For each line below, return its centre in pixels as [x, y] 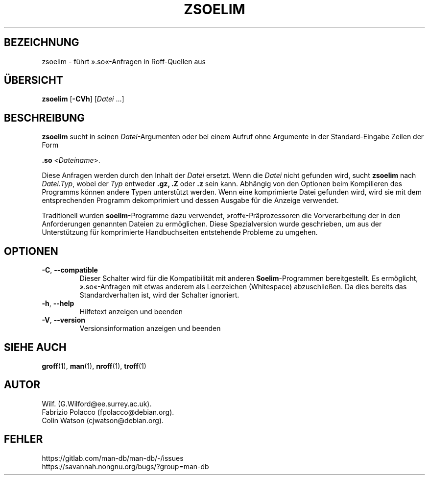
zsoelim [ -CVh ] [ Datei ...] [83, 99]
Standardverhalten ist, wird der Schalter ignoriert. [159, 295]
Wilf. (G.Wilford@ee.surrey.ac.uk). [97, 403]
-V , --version [63, 320]
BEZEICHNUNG [42, 43]
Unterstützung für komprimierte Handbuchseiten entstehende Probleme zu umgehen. [180, 232]
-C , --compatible [70, 270]
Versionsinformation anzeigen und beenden [150, 328]
